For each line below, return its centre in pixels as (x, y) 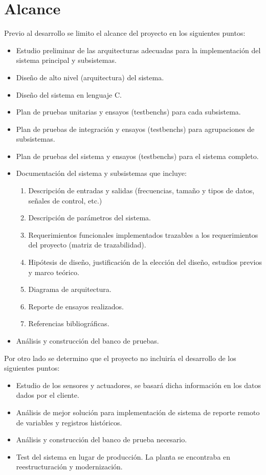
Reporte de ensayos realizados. (76, 306)
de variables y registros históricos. (69, 422)
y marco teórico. (54, 272)
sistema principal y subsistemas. (66, 60)
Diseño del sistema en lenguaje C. (69, 94)
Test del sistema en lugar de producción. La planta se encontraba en (123, 456)
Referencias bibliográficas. (69, 323)
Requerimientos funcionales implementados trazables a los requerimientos (143, 234)
